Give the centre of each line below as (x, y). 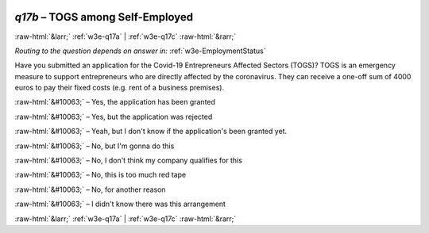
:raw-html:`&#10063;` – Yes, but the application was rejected (114, 116)
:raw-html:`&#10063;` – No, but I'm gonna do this (95, 146)
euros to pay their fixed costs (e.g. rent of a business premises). (120, 88)
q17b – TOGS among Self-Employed (104, 17)
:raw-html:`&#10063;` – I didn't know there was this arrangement (120, 204)
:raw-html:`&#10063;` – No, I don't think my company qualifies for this (128, 160)
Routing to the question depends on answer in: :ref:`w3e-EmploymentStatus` (140, 51)
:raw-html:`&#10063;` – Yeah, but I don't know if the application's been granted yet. (151, 132)
